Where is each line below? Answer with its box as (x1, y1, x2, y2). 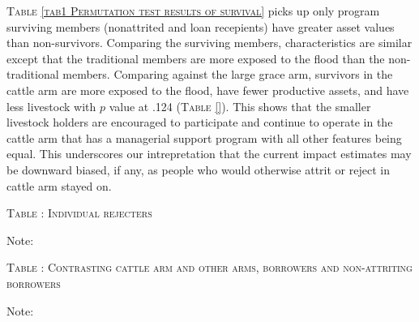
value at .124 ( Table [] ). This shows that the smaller (109, 97, 371, 114)
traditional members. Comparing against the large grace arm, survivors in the (6, 66, 393, 83)
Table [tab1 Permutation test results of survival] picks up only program (6, 2, 380, 19)
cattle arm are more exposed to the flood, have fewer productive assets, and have (6, 81, 409, 98)
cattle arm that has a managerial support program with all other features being (6, 129, 402, 146)
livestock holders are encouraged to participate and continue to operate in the (6, 114, 393, 131)
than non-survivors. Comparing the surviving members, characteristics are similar (6, 34, 413, 51)
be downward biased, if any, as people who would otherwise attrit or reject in (6, 161, 390, 178)
